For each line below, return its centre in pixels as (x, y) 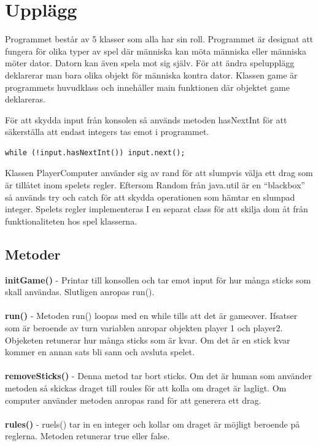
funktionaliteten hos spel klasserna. (71, 221)
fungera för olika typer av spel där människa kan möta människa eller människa (156, 51)
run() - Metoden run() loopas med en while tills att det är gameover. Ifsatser (151, 316)
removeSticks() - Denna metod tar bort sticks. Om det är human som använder (158, 376)
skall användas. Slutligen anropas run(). (80, 292)
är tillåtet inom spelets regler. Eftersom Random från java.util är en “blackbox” (155, 185)
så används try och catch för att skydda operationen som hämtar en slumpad (150, 197)
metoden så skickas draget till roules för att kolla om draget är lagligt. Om (146, 387)
